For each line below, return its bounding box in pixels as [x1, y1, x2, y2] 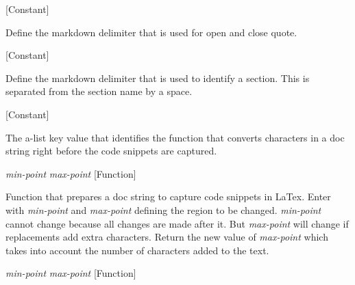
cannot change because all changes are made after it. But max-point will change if [5, 216, 349, 230]
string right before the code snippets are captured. [5, 144, 217, 158]
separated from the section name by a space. [5, 84, 193, 98]
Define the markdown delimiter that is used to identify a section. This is [5, 70, 310, 85]
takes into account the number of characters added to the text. [5, 243, 269, 257]
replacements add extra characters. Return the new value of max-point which [5, 230, 328, 244]
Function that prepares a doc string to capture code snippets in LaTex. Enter [5, 189, 331, 204]
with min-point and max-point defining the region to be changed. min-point [5, 202, 321, 217]
